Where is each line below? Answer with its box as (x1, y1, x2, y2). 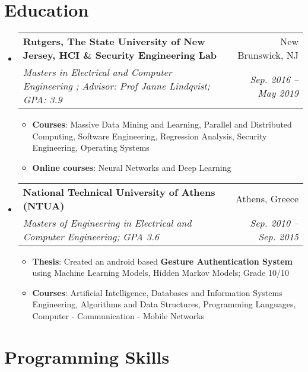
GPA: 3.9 (23, 93, 62, 107)
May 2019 (258, 85, 299, 100)
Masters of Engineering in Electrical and (23, 215, 192, 230)
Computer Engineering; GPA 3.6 (23, 229, 159, 243)
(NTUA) (23, 198, 65, 212)
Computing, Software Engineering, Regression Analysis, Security (32, 129, 267, 142)
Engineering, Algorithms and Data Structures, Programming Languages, (32, 298, 296, 310)
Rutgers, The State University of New (23, 34, 205, 49)
